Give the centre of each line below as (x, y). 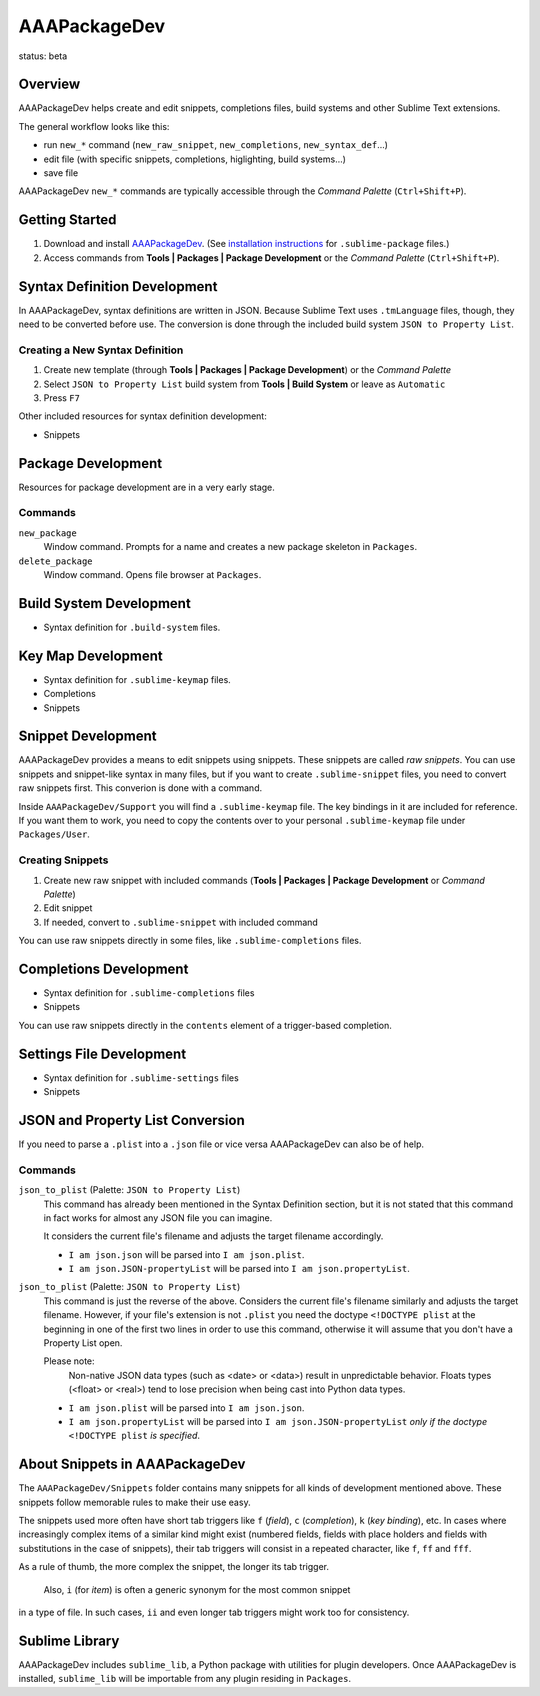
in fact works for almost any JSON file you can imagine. (158, 1217)
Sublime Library (69, 1640)
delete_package (56, 561)
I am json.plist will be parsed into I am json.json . (186, 1407)
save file (61, 173)
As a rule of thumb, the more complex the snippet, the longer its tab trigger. (174, 1567)
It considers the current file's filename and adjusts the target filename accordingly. (213, 1236)
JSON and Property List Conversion (131, 1120)
